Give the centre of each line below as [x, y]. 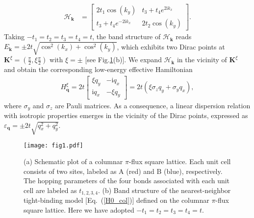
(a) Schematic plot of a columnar [73, 161]
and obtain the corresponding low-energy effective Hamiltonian [98, 69]
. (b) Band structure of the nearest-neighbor [164, 190]
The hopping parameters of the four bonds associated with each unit [127, 181]
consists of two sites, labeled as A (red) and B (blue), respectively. [123, 171]
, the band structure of [127, 36]
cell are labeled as [50, 190]
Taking [14, 36]
